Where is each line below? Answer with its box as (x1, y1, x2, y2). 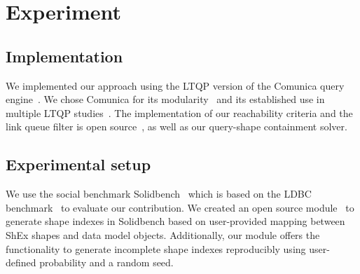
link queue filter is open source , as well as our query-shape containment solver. (6, 119, 347, 134)
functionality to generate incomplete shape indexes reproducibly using (6, 241, 306, 256)
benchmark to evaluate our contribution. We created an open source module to (6, 200, 354, 214)
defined (6, 255, 36, 270)
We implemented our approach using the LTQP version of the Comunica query (6, 78, 345, 93)
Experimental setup (6, 153, 151, 175)
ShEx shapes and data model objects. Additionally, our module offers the (6, 227, 320, 242)
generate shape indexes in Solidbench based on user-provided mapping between (6, 214, 345, 228)
